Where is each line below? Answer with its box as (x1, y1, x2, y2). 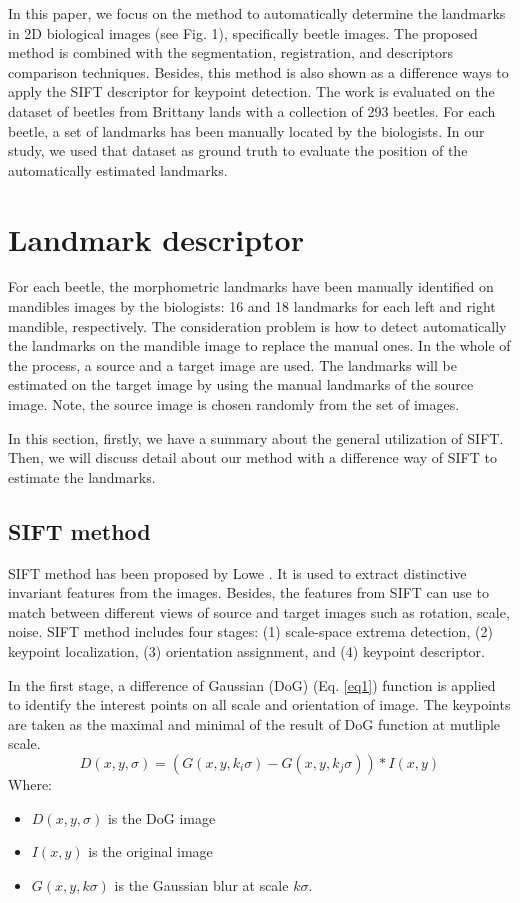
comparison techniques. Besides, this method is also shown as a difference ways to (8, 61, 509, 82)
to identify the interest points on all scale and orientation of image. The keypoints (8, 694, 511, 715)
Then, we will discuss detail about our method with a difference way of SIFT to (8, 447, 497, 468)
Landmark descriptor (8, 218, 304, 259)
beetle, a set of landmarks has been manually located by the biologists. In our (8, 120, 485, 141)
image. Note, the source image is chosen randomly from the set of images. (8, 394, 460, 415)
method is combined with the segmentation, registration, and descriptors (8, 42, 454, 63)
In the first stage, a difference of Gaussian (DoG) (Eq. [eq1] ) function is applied (8, 674, 496, 695)
